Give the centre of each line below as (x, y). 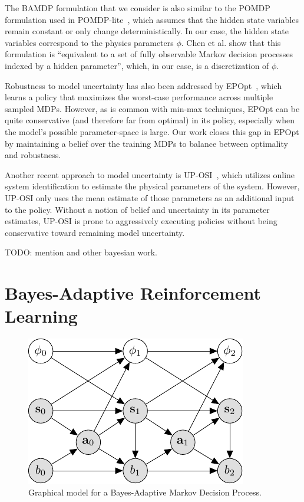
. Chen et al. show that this (231, 42)
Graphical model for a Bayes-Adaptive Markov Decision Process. (145, 492)
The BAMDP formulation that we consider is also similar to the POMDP (138, 8)
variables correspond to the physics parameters (89, 42)
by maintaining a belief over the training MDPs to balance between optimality (146, 143)
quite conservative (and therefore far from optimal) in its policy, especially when (150, 120)
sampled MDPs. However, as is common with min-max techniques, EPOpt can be (152, 108)
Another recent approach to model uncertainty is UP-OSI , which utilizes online (150, 174)
